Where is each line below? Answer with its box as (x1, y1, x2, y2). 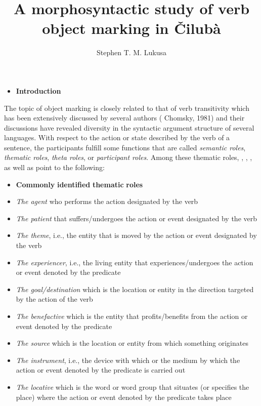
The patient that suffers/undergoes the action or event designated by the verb (16, 213, 257, 223)
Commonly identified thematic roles (16, 179, 143, 189)
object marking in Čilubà (42, 18, 221, 38)
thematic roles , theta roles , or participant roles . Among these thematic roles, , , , (4, 152, 252, 163)
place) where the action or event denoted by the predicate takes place (16, 391, 232, 402)
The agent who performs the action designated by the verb (16, 196, 198, 207)
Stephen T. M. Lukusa (97, 47, 166, 58)
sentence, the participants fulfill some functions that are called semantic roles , (4, 142, 246, 152)
